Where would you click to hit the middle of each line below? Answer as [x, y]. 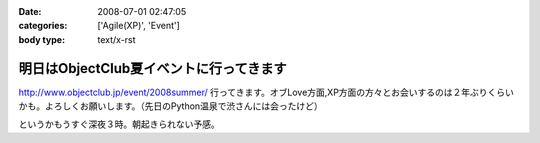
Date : [30, 11]
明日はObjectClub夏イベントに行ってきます [152, 68]
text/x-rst [116, 39]
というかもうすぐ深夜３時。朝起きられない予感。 [119, 124]
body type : [41, 39]
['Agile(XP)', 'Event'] [138, 26]
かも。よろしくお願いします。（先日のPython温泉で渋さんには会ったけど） [171, 106]
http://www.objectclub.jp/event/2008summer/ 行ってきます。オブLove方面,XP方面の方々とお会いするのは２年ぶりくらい [266, 92]
